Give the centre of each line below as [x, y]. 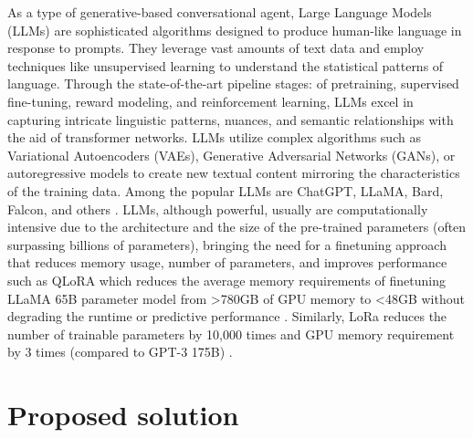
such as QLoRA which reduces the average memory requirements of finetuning [226, 280]
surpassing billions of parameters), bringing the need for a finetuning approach [227, 244]
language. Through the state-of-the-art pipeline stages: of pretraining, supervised [233, 83]
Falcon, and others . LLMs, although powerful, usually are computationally [218, 209]
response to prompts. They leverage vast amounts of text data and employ [216, 48]
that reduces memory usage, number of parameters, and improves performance [227, 262]
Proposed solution [123, 415]
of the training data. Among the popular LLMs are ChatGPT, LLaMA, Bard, [226, 190]
